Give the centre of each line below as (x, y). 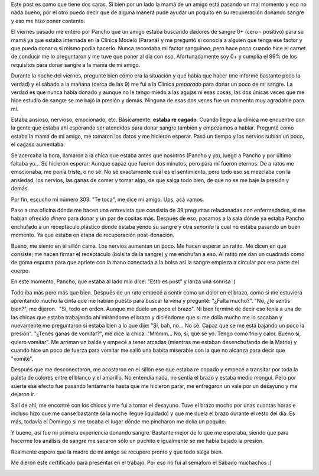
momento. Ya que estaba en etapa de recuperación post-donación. (92, 235)
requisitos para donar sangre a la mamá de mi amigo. (76, 64)
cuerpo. (20, 271)
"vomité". (22, 358)
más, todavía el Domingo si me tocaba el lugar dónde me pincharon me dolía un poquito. (119, 422)
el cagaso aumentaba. (38, 144)
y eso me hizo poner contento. (48, 21)
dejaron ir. (23, 394)
